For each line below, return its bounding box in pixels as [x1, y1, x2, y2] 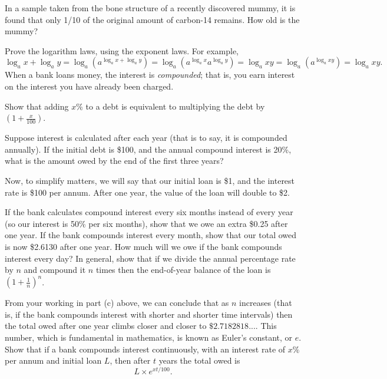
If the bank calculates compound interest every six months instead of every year [5, 206, 293, 218]
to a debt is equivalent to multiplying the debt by [85, 100, 265, 112]
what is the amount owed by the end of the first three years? [5, 154, 224, 167]
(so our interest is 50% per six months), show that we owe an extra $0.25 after [5, 217, 288, 229]
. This [255, 319, 277, 332]
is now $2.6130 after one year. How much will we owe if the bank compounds [5, 240, 282, 252]
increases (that [239, 296, 292, 309]
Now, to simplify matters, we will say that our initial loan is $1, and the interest [5, 174, 295, 186]
